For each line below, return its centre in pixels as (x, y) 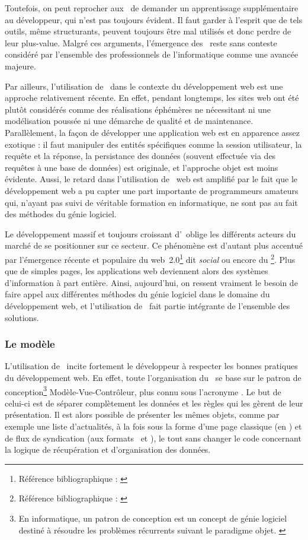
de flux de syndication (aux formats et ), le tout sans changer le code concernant (153, 438)
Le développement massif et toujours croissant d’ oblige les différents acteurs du (150, 234)
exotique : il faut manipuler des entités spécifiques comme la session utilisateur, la (153, 144)
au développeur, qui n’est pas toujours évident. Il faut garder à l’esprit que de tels (154, 19)
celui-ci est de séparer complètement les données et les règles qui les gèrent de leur (154, 403)
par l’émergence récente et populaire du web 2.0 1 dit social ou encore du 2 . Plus (150, 258)
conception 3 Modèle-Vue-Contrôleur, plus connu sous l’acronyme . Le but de (143, 390)
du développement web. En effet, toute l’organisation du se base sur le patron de (153, 377)
